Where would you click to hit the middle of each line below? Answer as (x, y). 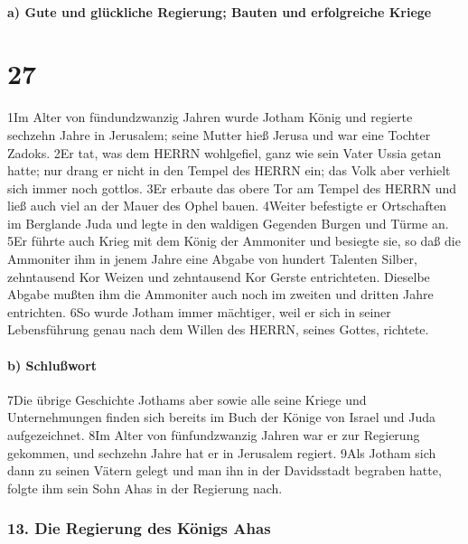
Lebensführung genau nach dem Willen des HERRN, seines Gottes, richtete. (218, 329)
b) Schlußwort (52, 365)
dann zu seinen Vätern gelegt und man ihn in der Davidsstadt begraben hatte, (225, 470)
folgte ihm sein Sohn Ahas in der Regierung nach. (145, 488)
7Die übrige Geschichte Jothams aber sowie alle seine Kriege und (187, 399)
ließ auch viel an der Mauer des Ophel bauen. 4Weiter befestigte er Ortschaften (227, 206)
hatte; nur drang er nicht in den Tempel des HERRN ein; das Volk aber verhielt (229, 170)
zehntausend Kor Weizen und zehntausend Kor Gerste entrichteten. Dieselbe (219, 276)
